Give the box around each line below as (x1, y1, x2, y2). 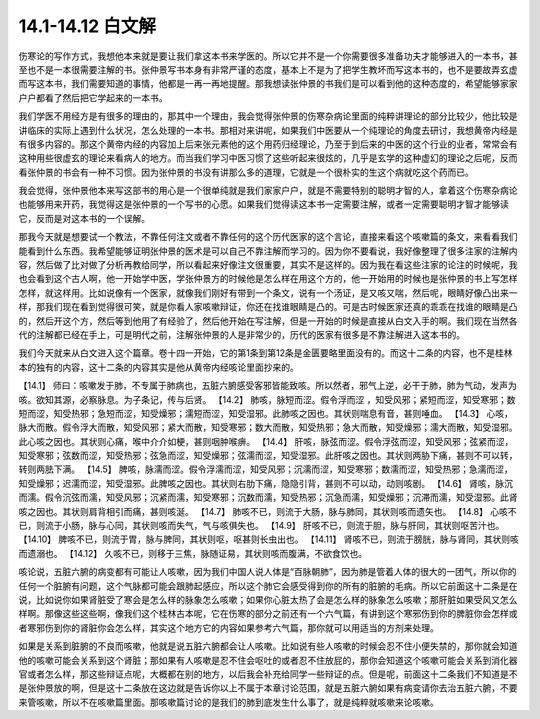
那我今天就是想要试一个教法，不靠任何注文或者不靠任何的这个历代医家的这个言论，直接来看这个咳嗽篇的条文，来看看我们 (18, 231, 518, 243)
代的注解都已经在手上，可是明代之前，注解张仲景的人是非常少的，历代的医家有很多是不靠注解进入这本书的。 (18, 328, 465, 340)
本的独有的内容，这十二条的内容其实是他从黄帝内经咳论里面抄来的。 (18, 361, 299, 373)
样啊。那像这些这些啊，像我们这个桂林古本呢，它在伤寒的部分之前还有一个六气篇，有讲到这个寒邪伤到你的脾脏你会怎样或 (18, 608, 518, 620)
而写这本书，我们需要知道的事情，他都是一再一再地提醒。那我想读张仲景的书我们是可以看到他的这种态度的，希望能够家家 (18, 78, 518, 90)
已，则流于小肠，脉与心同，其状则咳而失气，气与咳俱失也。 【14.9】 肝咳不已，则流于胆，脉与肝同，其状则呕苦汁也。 (18, 520, 505, 532)
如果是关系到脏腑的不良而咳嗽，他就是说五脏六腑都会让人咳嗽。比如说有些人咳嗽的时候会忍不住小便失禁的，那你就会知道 (18, 640, 518, 652)
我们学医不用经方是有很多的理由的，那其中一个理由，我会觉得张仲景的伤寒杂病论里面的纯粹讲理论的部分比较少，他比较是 (18, 110, 518, 122)
